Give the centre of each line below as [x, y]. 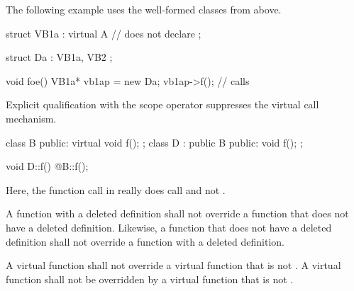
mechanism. [31, 118]
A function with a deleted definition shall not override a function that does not [177, 213]
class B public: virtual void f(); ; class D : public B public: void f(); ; [154, 142]
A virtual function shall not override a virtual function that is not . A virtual [173, 265]
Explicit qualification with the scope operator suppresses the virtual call [162, 104]
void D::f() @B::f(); [47, 166]
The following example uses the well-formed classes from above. [144, 9]
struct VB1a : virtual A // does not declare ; [104, 33]
